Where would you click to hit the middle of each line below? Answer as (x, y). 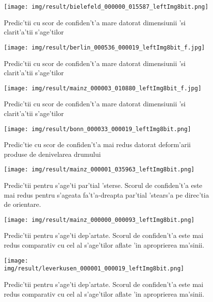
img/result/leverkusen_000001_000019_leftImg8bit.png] (94, 269)
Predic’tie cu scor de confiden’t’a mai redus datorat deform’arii (97, 144)
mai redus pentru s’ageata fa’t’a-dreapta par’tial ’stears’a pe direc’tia (106, 194)
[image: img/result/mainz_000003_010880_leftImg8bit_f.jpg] (103, 88)
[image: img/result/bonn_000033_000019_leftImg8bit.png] (98, 129)
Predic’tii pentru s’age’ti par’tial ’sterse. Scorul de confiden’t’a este (103, 185)
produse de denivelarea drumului (53, 154)
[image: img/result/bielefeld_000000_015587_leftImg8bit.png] (106, 7)
